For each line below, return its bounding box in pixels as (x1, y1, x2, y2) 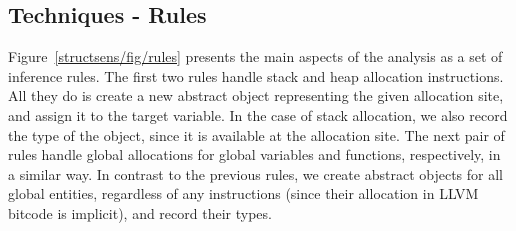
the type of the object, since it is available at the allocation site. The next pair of (8, 124, 505, 145)
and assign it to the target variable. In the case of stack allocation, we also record (8, 104, 508, 125)
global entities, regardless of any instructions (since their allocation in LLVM (8, 183, 479, 204)
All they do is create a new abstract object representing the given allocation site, (8, 85, 504, 106)
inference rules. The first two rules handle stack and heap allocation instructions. (8, 65, 504, 86)
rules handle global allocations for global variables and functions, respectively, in (8, 144, 501, 165)
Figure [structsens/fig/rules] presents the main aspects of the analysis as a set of (8, 46, 503, 67)
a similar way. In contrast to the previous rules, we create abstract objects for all (8, 163, 503, 184)
